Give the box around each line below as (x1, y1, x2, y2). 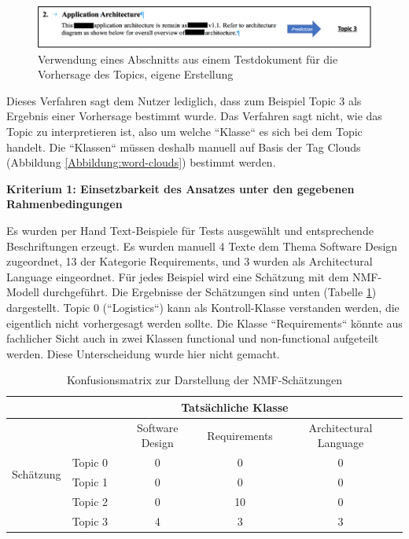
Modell (6, 284, 40, 300)
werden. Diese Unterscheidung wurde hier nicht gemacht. (6, 345, 280, 361)
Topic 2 (72, 493, 109, 509)
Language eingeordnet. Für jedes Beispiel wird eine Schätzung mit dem (6, 268, 349, 284)
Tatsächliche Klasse (181, 398, 289, 415)
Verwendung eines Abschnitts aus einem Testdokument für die (38, 50, 338, 67)
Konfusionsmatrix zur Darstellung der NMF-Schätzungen (66, 372, 343, 388)
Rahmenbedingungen (6, 196, 123, 212)
